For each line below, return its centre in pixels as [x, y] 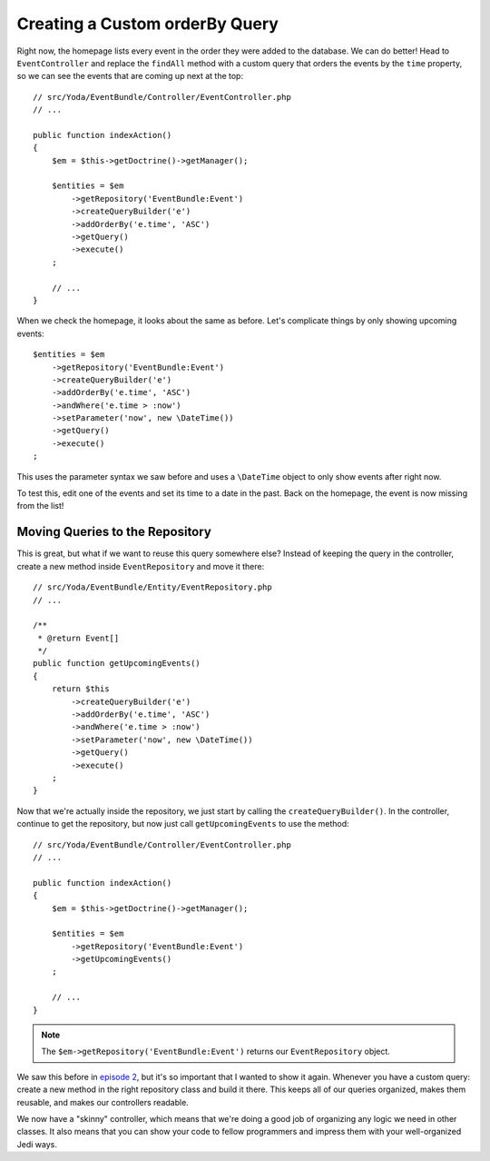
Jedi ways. [37, 1144]
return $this [80, 689]
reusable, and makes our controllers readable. [103, 1102]
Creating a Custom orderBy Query [147, 24]
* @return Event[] [78, 638]
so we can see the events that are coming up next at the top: [130, 76]
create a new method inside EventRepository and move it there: [141, 566]
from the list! [40, 506]
